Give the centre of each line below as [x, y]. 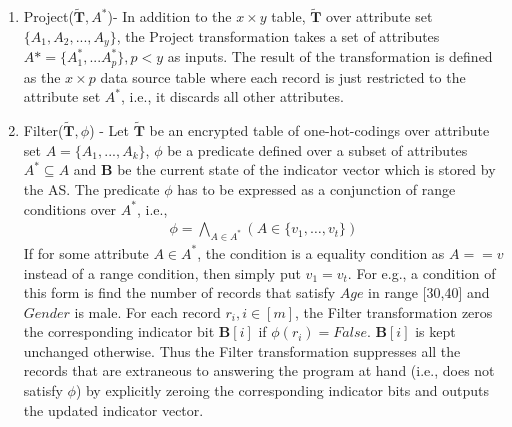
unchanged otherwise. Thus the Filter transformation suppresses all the [242, 350]
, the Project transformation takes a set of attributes [278, 35]
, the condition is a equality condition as [321, 252]
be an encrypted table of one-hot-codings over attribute [319, 130]
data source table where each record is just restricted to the [283, 76]
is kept [435, 331]
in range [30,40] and [429, 292]
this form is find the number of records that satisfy [179, 292]
